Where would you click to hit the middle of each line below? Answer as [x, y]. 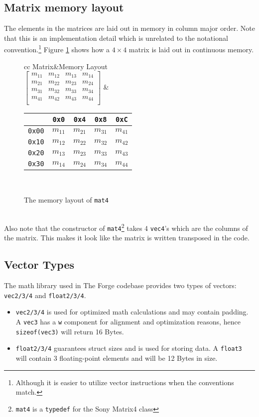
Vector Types [39, 264]
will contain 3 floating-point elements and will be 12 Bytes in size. [117, 358]
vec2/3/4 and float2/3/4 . [45, 295]
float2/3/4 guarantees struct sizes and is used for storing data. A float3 [129, 348]
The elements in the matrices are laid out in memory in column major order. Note [129, 28]
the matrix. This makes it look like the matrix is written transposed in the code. [127, 238]
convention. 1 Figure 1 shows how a [57, 49]
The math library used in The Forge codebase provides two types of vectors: [120, 285]
